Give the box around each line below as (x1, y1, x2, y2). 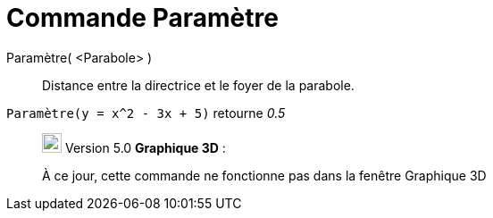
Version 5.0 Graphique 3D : (64, 139, 226, 155)
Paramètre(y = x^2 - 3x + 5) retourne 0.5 (6, 105, 286, 121)
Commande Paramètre (6, 3, 279, 33)
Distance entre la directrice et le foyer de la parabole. (42, 77, 355, 93)
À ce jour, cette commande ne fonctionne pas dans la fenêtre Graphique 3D (42, 167, 487, 183)
